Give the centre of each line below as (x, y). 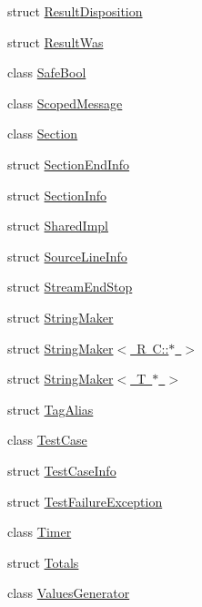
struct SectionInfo (57, 195)
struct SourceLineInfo (67, 256)
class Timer (40, 532)
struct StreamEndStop (70, 287)
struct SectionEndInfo (69, 164)
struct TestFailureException (85, 501)
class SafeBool (47, 72)
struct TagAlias (50, 409)
